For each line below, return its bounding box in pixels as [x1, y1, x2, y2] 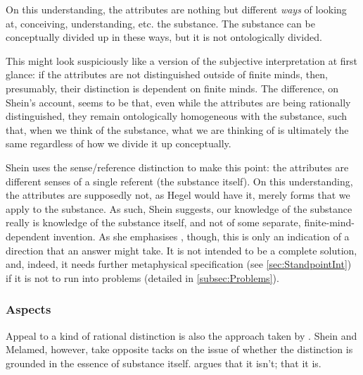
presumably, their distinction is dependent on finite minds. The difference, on [6, 80, 338, 95]
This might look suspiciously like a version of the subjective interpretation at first [6, 53, 358, 68]
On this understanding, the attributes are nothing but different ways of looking [6, 2, 347, 16]
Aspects [6, 300, 51, 318]
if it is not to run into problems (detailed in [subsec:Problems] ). [6, 270, 279, 285]
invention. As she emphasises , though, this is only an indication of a [53, 228, 350, 243]
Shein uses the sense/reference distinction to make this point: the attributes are [6, 159, 349, 174]
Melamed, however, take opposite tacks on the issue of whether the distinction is [6, 342, 353, 357]
